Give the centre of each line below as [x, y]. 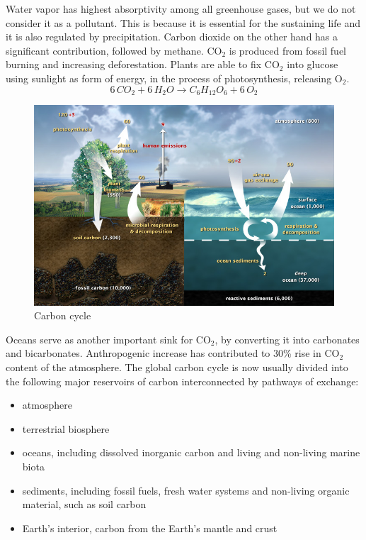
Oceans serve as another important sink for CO [108, 339]
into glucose [313, 64]
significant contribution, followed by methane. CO [114, 50]
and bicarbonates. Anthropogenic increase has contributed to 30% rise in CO [173, 353]
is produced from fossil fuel [288, 50]
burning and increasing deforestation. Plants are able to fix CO [143, 64]
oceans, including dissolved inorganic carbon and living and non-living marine [191, 452]
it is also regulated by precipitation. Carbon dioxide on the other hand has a [172, 37]
